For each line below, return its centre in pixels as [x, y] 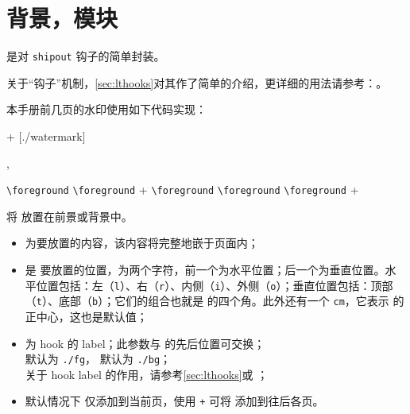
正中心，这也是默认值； [86, 316]
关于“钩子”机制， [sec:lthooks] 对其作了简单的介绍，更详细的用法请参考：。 [197, 82]
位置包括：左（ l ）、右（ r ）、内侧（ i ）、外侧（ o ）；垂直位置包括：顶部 [215, 285]
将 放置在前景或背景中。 [70, 216]
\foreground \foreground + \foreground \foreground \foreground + [183, 190]
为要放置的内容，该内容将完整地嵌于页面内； [142, 243]
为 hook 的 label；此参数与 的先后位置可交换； [145, 343]
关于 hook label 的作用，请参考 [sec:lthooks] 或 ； [147, 374]
